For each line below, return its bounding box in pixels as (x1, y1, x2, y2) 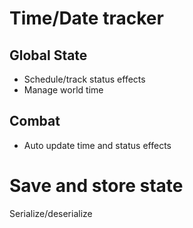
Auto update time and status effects (23, 139, 172, 151)
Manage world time (23, 84, 104, 96)
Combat (9, 113, 61, 130)
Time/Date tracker (9, 7, 164, 30)
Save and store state (9, 175, 184, 197)
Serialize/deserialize (9, 207, 93, 219)
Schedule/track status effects (23, 73, 146, 85)
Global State (9, 47, 88, 64)
